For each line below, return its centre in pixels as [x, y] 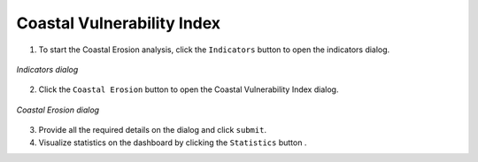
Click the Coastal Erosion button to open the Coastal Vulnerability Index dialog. [189, 89]
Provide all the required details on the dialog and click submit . [153, 130]
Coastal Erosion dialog [58, 110]
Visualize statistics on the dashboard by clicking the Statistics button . [173, 143]
